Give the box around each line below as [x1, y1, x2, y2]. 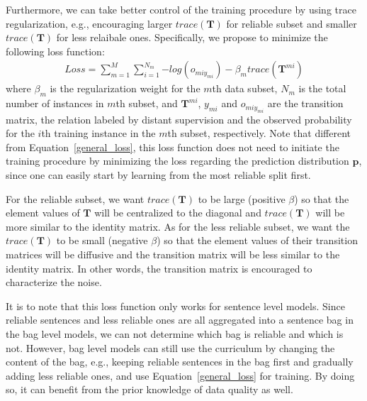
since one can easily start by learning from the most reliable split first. [6, 167, 311, 182]
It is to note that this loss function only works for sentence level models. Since [6, 298, 345, 313]
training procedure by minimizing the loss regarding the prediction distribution [6, 153, 349, 168]
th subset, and [115, 96, 178, 111]
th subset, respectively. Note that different [167, 126, 351, 141]
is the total [298, 81, 346, 96]
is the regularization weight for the [50, 81, 201, 96]
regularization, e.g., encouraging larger [6, 16, 173, 31]
